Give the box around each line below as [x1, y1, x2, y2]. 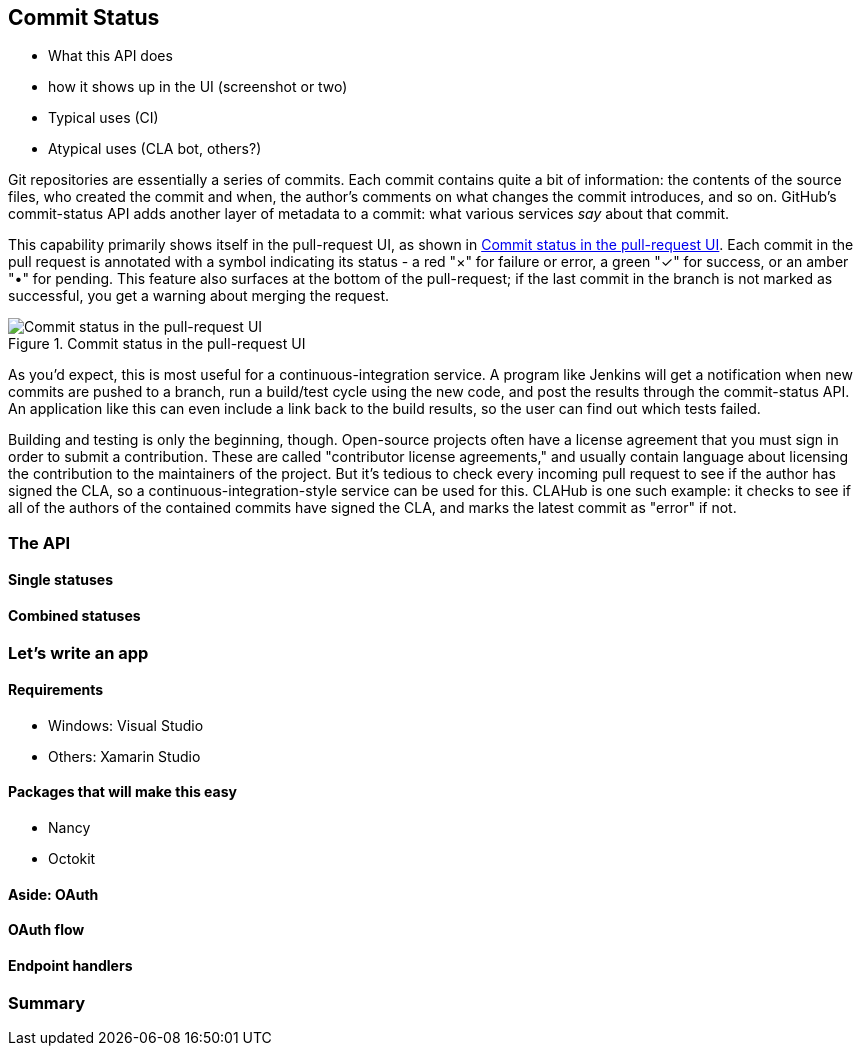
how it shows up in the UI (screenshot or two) [48, 78, 348, 96]
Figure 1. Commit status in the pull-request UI [8, 335, 306, 353]
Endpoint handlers [8, 956, 133, 974]
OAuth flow [8, 921, 85, 939]
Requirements [8, 681, 104, 699]
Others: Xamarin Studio [48, 747, 201, 765]
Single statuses [8, 571, 113, 589]
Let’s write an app [8, 642, 149, 663]
